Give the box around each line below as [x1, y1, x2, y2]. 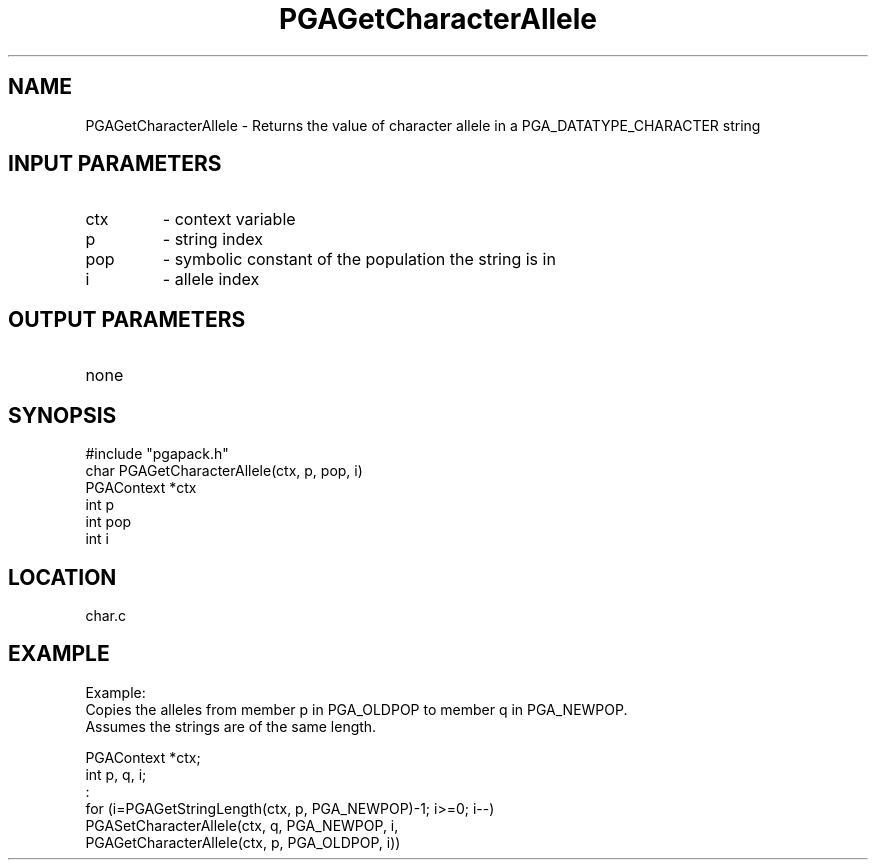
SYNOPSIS [8, 402, 117, 428]
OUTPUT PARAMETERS [8, 306, 246, 332]
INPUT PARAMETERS [8, 151, 222, 177]
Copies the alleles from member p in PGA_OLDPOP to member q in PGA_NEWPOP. [85, 700, 628, 718]
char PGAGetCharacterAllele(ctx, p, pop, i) [85, 462, 363, 480]
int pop [85, 513, 132, 531]
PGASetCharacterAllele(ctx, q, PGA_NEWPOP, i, [85, 816, 399, 834]
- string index [162, 229, 263, 250]
